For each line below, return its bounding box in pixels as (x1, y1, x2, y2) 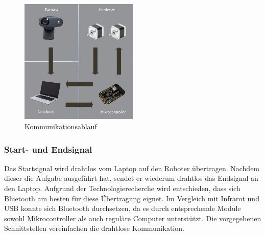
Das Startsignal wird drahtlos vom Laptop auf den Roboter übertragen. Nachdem (4, 162, 260, 173)
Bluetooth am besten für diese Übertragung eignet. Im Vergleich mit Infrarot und (4, 193, 259, 203)
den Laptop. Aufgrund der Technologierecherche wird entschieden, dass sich (4, 183, 240, 194)
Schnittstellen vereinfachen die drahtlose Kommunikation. (4, 223, 184, 233)
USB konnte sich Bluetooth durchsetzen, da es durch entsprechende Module (4, 203, 241, 214)
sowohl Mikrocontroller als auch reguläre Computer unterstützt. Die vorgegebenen (4, 213, 261, 223)
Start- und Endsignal (4, 143, 92, 155)
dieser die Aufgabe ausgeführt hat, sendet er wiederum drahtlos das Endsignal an (4, 173, 258, 183)
